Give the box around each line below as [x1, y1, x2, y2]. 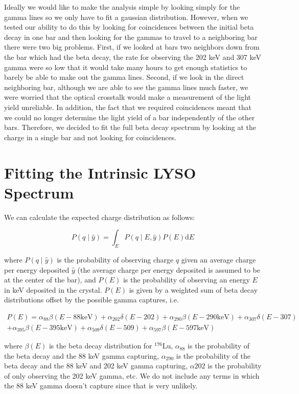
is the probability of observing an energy [123, 274, 250, 285]
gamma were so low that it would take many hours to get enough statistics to [4, 61, 247, 72]
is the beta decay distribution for [49, 340, 152, 351]
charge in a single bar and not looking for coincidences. [4, 132, 177, 142]
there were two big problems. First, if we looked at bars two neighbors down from [4, 41, 260, 52]
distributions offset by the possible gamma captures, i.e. [4, 294, 179, 305]
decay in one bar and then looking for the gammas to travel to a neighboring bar [4, 31, 258, 42]
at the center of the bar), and [4, 274, 96, 285]
